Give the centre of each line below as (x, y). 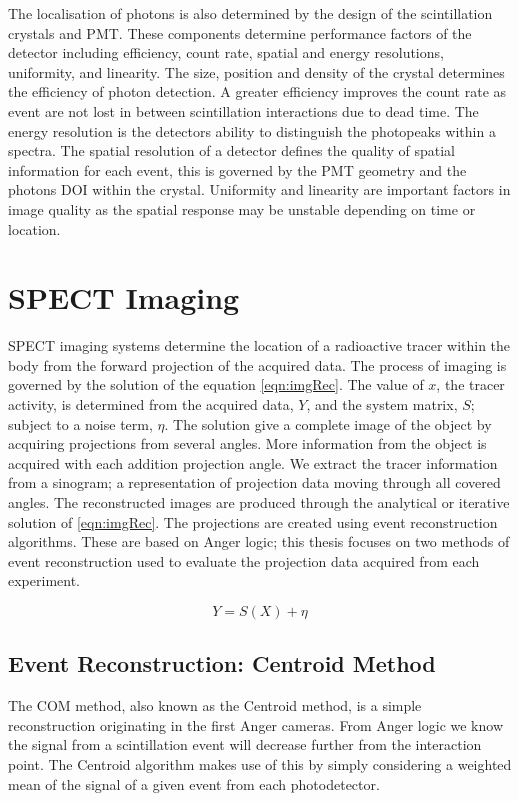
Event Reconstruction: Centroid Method (222, 663)
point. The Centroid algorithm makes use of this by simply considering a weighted (260, 763)
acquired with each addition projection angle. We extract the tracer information (253, 462)
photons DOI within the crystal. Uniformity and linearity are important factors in (259, 189)
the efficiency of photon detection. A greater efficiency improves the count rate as (257, 91)
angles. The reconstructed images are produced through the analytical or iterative (259, 502)
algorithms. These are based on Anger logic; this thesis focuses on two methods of (259, 541)
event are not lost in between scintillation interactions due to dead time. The (243, 110)
